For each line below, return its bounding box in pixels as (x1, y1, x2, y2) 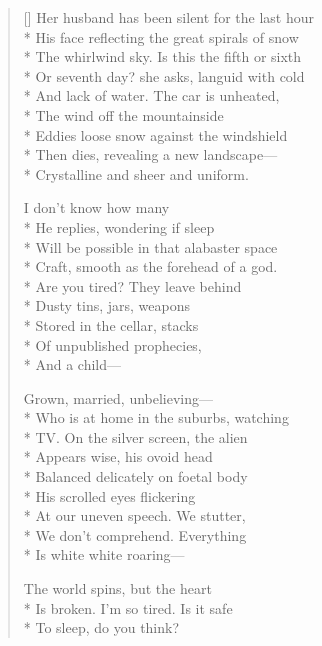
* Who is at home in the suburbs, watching (23, 407, 289, 428)
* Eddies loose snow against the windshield (23, 124, 288, 145)
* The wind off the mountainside (23, 104, 224, 125)
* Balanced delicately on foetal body (23, 466, 248, 487)
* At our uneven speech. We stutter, (23, 505, 246, 526)
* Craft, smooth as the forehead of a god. (23, 256, 278, 277)
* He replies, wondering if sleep (23, 216, 215, 237)
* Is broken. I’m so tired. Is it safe (23, 597, 233, 618)
